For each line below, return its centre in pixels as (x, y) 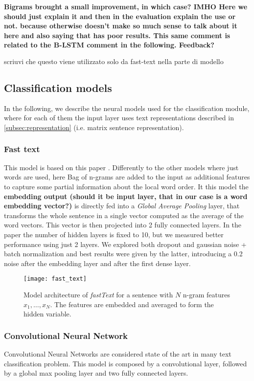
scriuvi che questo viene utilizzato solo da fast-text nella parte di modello (114, 61)
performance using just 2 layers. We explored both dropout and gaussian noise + (125, 244)
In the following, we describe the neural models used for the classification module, (127, 108)
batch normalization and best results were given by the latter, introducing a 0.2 (123, 254)
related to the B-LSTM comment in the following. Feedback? (109, 45)
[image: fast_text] (55, 279)
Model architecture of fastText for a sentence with (98, 294)
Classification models (58, 87)
